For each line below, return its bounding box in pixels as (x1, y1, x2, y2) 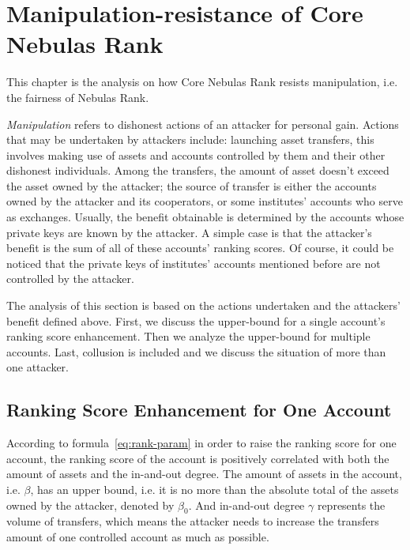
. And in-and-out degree (188, 496, 305, 513)
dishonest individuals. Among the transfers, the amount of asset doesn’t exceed (6, 162, 389, 179)
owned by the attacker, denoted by (6, 496, 175, 513)
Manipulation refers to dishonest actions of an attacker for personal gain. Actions (6, 115, 399, 132)
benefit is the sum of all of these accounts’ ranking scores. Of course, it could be (6, 239, 394, 256)
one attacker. (6, 359, 69, 375)
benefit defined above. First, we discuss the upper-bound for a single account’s (6, 312, 386, 329)
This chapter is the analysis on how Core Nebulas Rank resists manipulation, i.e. (6, 73, 398, 90)
